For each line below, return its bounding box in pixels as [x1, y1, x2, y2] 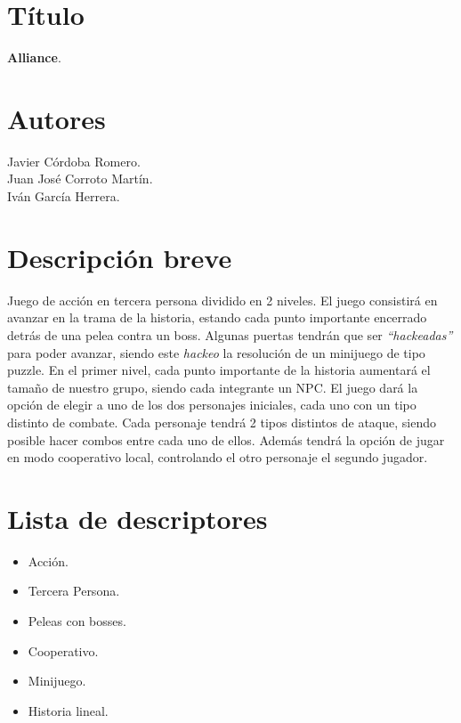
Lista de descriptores [7, 500, 268, 536]
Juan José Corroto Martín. [7, 169, 153, 188]
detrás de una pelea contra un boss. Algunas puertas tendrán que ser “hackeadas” [7, 325, 453, 344]
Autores [7, 100, 106, 136]
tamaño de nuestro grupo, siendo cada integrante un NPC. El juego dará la [7, 378, 418, 396]
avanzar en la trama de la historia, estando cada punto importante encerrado [7, 308, 427, 327]
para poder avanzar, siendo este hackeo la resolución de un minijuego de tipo [7, 343, 425, 361]
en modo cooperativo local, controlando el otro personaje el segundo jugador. [7, 448, 428, 467]
